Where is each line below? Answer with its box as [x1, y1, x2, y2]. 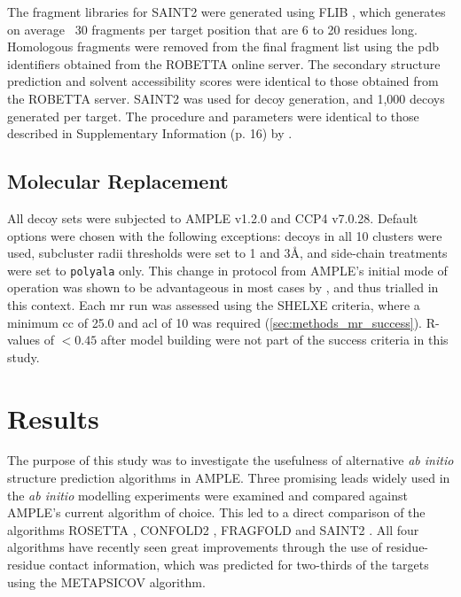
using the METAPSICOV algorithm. [7, 572, 206, 591]
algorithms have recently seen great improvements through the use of [7, 538, 382, 556]
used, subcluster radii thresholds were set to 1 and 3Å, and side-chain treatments [7, 244, 448, 262]
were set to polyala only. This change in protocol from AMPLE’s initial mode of [7, 260, 448, 279]
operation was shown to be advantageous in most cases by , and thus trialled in [7, 278, 439, 297]
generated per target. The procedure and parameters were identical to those [7, 106, 419, 125]
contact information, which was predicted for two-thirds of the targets [49, 555, 429, 574]
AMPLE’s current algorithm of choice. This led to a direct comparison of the [7, 503, 426, 522]
